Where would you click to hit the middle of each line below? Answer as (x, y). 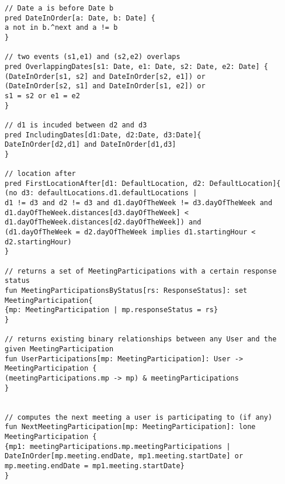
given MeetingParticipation (59, 349)
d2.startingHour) (38, 242)
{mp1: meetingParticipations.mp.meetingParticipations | (118, 446)
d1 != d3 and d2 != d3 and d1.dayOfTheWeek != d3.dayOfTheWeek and (139, 203)
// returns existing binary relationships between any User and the (141, 339)
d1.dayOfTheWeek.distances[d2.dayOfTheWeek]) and (103, 222)
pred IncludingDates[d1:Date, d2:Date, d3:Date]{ (103, 135)
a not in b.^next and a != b (61, 28)
